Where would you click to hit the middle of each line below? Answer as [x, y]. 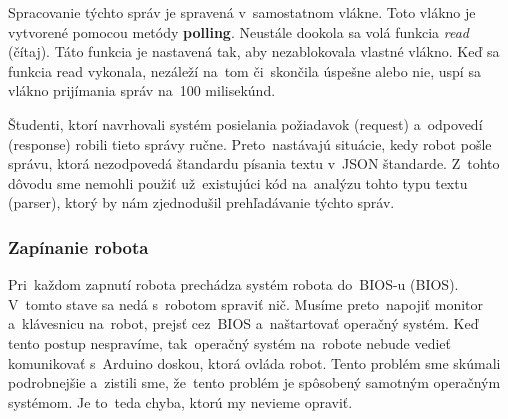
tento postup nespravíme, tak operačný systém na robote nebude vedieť [229, 342]
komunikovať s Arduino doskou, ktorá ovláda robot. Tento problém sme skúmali [254, 362]
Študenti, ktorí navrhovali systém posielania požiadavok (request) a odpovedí [245, 123]
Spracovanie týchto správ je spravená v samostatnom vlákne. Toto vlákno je [242, 12]
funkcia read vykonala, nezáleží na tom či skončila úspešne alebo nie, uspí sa [244, 70]
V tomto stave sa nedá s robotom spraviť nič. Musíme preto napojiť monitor [245, 303]
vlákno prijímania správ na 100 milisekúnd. [142, 90]
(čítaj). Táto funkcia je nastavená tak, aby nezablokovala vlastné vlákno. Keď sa [254, 51]
